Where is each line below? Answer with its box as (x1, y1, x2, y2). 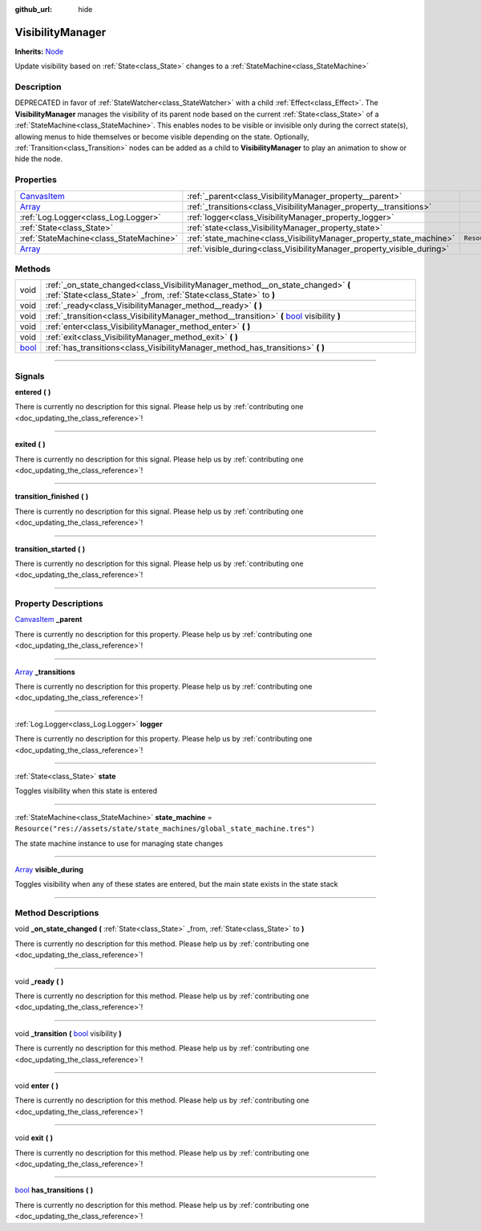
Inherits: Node (14, 47, 64, 56)
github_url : (14, 5, 52, 14)
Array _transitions (14, 667, 75, 676)
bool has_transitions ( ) (14, 1185, 94, 1195)
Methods (14, 263, 51, 274)
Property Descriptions (14, 598, 103, 609)
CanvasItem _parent (14, 615, 83, 624)
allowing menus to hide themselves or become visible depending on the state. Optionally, (14, 132, 309, 141)
